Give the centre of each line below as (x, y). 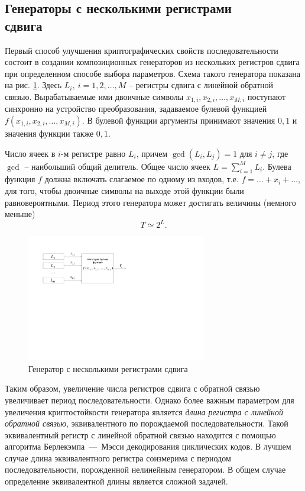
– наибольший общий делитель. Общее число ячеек (117, 166)
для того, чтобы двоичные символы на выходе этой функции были (124, 190)
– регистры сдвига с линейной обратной (201, 85)
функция (20, 179)
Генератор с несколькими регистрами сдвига (108, 368)
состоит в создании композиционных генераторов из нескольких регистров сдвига (152, 62)
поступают (267, 96)
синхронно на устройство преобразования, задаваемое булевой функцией (136, 109)
